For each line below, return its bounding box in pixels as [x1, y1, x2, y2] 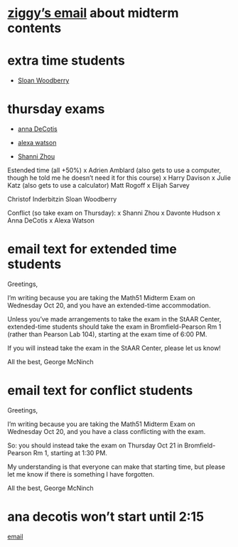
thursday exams [7, 101, 105, 117]
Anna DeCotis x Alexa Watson [7, 216, 94, 225]
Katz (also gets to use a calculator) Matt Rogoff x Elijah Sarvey [7, 181, 190, 190]
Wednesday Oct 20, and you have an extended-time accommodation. [7, 301, 211, 309]
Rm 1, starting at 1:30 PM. [33, 448, 108, 457]
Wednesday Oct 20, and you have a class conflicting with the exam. [7, 427, 206, 435]
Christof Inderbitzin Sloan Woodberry [7, 195, 117, 203]
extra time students [7, 53, 126, 69]
